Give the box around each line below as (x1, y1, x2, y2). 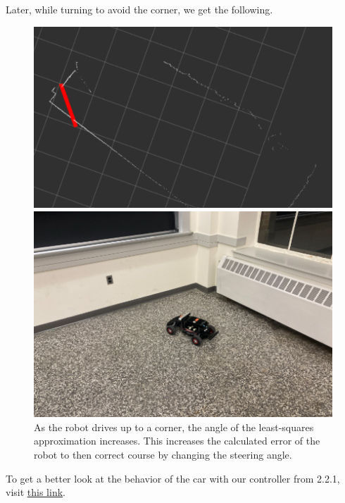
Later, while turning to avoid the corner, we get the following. (6, 2, 273, 16)
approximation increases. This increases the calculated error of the (34, 433, 320, 448)
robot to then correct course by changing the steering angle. (34, 447, 292, 461)
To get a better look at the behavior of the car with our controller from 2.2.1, (6, 471, 340, 485)
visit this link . (6, 485, 65, 499)
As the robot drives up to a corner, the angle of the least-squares (34, 419, 314, 434)
